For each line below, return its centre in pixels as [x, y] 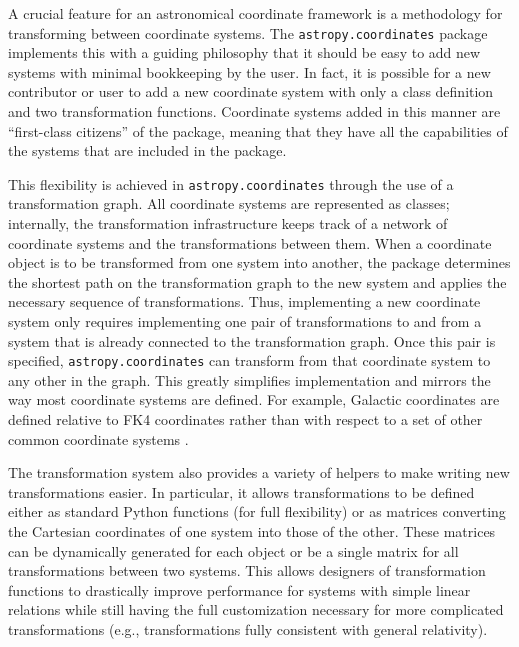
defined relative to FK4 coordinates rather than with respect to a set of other [245, 419]
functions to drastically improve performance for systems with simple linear [239, 589]
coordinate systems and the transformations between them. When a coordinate [250, 242]
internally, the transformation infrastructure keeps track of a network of [228, 223]
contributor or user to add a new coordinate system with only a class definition [251, 91]
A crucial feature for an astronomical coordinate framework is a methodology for [255, 13]
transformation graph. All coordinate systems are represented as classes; [229, 203]
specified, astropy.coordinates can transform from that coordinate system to [249, 360]
